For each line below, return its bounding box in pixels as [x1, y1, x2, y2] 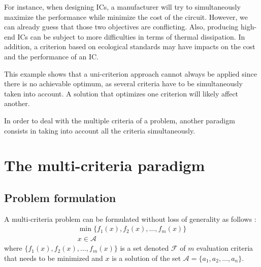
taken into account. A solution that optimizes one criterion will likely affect [4, 88, 239, 98]
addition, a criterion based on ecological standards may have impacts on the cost [4, 41, 255, 52]
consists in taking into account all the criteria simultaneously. [4, 125, 195, 136]
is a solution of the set [112, 252, 181, 263]
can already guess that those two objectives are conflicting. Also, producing [4, 21, 239, 32]
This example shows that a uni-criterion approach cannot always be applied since [4, 68, 257, 79]
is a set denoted [120, 243, 169, 253]
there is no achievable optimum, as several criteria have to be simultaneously [4, 78, 243, 89]
